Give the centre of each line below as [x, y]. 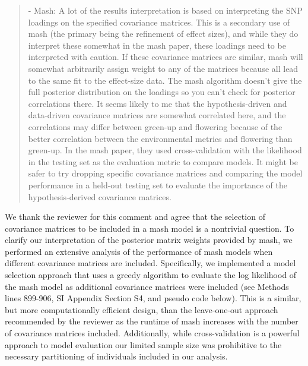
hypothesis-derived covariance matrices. [100, 196]
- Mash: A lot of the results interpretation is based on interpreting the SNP [165, 10]
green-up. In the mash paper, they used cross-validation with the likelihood [165, 150]
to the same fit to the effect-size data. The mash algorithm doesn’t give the [165, 80]
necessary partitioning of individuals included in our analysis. [116, 356]
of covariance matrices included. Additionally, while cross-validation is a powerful [152, 333]
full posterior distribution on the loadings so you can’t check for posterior [162, 92]
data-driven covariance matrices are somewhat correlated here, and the [157, 115]
